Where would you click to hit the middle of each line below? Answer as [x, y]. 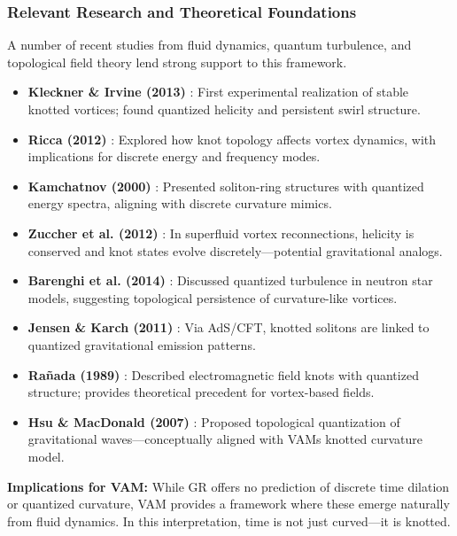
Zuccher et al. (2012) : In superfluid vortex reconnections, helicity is [221, 233]
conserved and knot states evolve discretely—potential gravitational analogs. [235, 250]
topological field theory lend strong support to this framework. [177, 62]
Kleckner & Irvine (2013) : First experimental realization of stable [218, 92]
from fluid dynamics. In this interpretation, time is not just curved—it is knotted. [229, 520]
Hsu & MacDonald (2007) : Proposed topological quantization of [214, 421]
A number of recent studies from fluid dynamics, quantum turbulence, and [209, 45]
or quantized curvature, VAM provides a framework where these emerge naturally [228, 504]
